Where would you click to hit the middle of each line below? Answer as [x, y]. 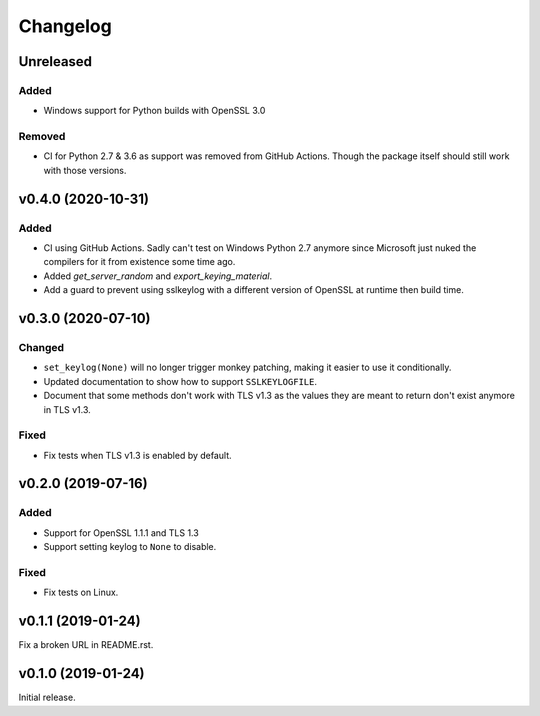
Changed [41, 347]
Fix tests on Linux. [81, 592]
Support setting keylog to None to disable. [130, 547]
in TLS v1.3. [67, 409]
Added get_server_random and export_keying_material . [158, 276]
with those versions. [85, 170]
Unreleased [55, 61]
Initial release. [47, 697]
